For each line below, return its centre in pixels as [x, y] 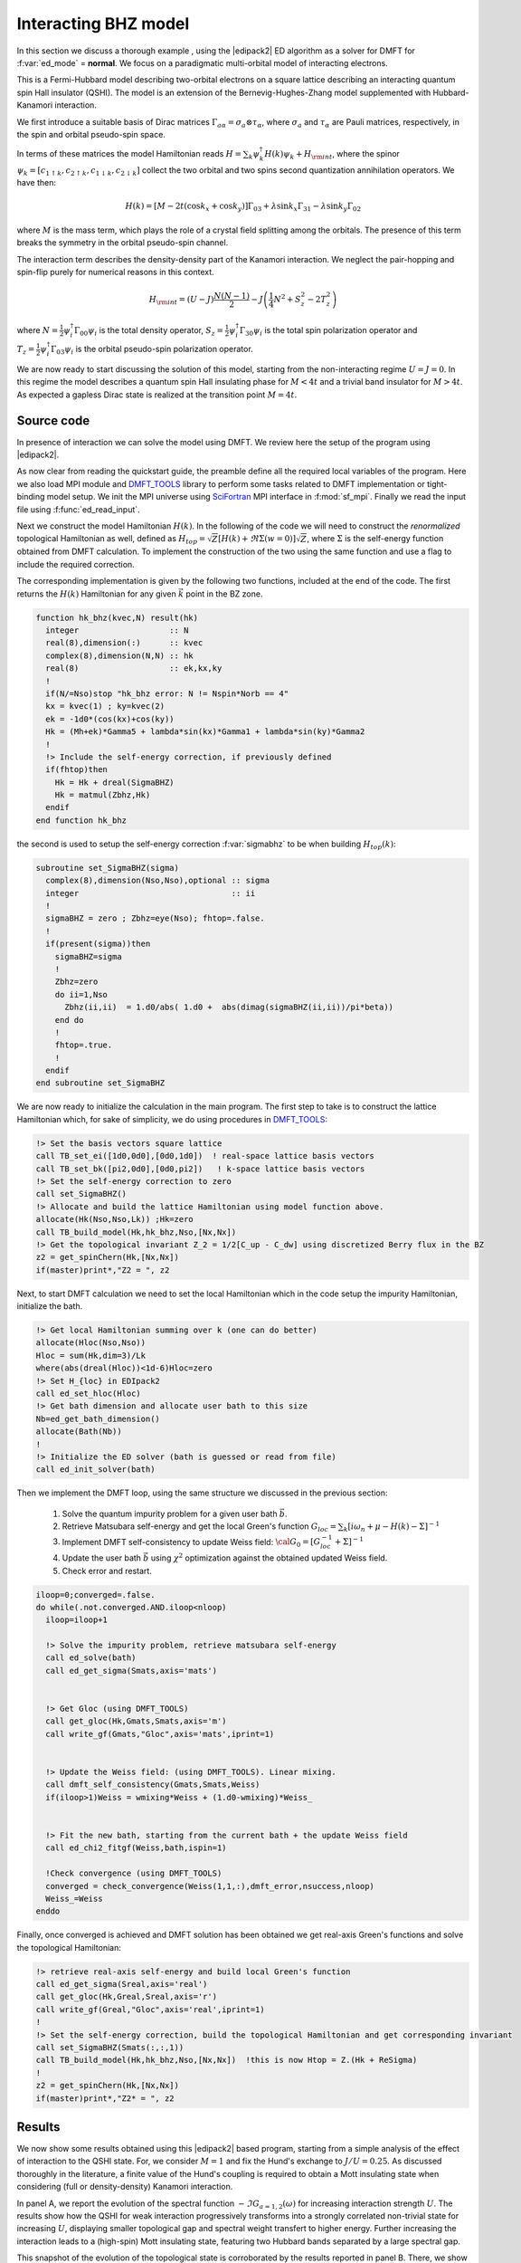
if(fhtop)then [77, 770]
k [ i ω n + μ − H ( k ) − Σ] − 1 [392, 1527]
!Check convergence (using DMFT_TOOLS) [134, 1873]
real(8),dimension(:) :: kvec [124, 643]
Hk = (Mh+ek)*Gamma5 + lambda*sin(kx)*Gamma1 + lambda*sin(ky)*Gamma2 [205, 732]
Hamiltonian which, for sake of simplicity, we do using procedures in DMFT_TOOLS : [172, 1119]
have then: [36, 183]
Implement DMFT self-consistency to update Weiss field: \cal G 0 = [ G [191, 1543]
